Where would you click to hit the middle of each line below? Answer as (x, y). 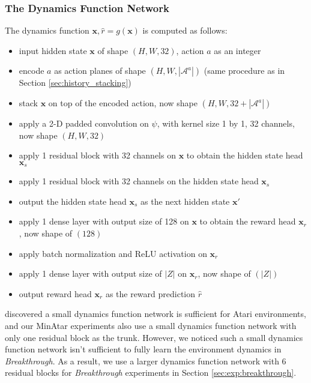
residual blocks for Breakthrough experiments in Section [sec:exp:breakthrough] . (151, 372)
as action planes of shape (100, 71)
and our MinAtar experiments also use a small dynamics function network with (151, 325)
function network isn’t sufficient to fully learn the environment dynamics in (143, 349)
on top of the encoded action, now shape (123, 103)
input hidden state (53, 50)
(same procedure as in (244, 71)
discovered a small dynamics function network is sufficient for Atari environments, (155, 314)
